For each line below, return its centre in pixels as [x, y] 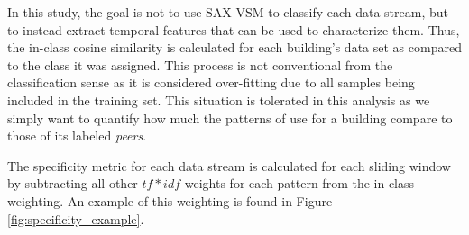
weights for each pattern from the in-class [299, 183]
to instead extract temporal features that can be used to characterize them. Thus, [234, 29]
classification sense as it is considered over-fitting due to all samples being [211, 82]
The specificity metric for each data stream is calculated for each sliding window [229, 165]
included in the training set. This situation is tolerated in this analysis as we [219, 99]
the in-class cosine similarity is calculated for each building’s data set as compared [234, 47]
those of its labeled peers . [77, 136]
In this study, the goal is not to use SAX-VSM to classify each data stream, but [228, 12]
